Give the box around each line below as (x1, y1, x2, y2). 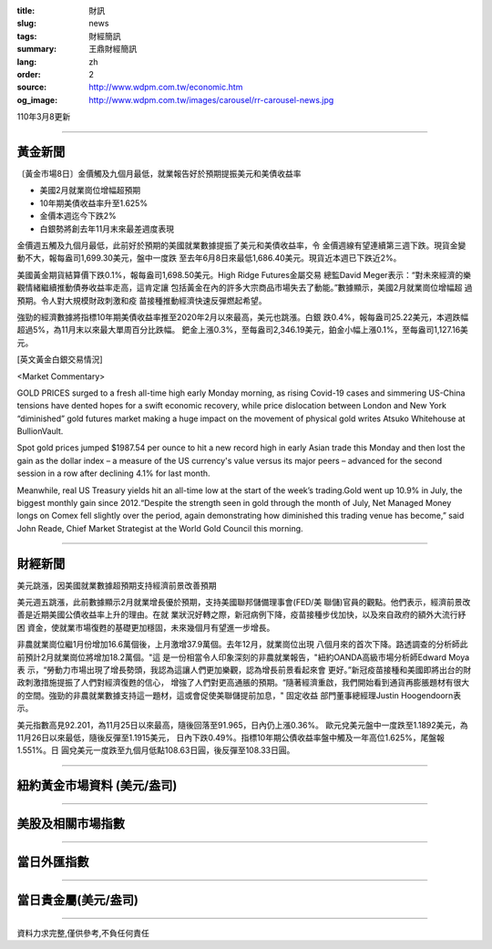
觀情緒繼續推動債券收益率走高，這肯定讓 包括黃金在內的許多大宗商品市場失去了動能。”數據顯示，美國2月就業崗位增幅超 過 (16, 283, 473, 294)
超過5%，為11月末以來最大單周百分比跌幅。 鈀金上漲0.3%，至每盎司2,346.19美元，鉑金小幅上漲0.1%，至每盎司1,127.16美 (16, 325, 469, 335)
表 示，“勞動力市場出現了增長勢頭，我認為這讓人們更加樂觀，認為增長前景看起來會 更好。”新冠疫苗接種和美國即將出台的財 (16, 665, 472, 676)
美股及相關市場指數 (16, 816, 125, 831)
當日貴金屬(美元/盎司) (16, 892, 138, 908)
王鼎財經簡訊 (88, 44, 137, 55)
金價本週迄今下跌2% (39, 211, 118, 222)
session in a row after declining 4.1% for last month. (16, 468, 210, 479)
